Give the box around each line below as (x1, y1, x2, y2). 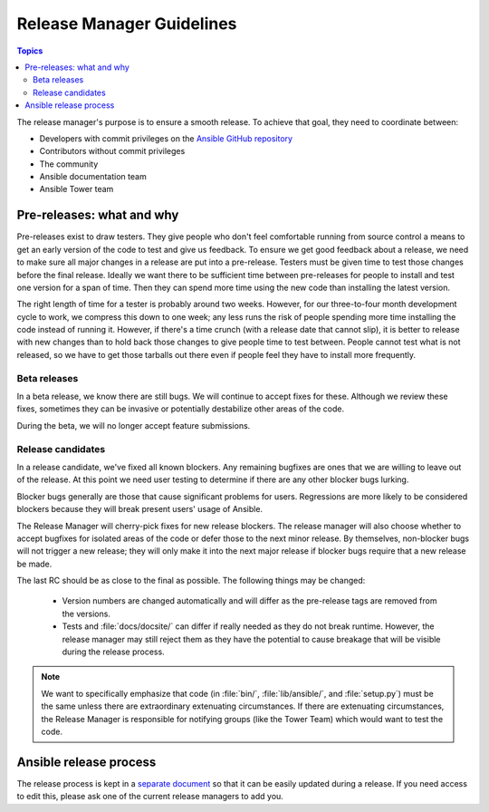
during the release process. (62, 646, 165, 657)
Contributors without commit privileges (39, 146, 186, 157)
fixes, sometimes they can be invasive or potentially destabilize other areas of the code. (16, 403, 344, 414)
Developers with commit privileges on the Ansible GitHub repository (39, 132, 293, 144)
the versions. (62, 608, 110, 619)
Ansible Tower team (39, 184, 114, 195)
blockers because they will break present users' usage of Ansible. (16, 504, 263, 515)
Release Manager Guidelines (16, 14, 237, 34)
